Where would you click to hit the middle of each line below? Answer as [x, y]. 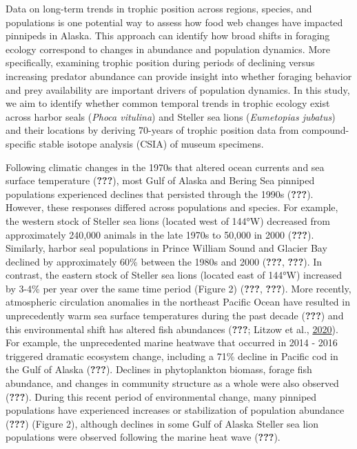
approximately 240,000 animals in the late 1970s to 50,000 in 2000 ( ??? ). [160, 234]
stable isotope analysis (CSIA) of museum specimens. [151, 143]
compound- [326, 130]
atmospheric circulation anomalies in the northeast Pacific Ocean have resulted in [178, 302]
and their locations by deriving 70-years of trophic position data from [152, 130]
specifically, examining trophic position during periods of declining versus [160, 62]
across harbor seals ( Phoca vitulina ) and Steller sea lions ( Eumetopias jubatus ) [171, 116]
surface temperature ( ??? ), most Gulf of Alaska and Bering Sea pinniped [160, 180]
